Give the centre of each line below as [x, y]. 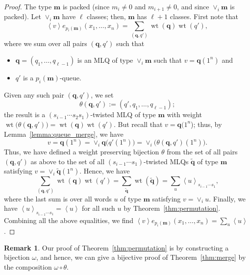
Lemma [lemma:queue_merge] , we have [64, 134]
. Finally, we [227, 198]
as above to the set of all [68, 161]
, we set [102, 94]
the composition [28, 266]
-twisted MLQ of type [123, 114]
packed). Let [23, 16]
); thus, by [206, 124]
